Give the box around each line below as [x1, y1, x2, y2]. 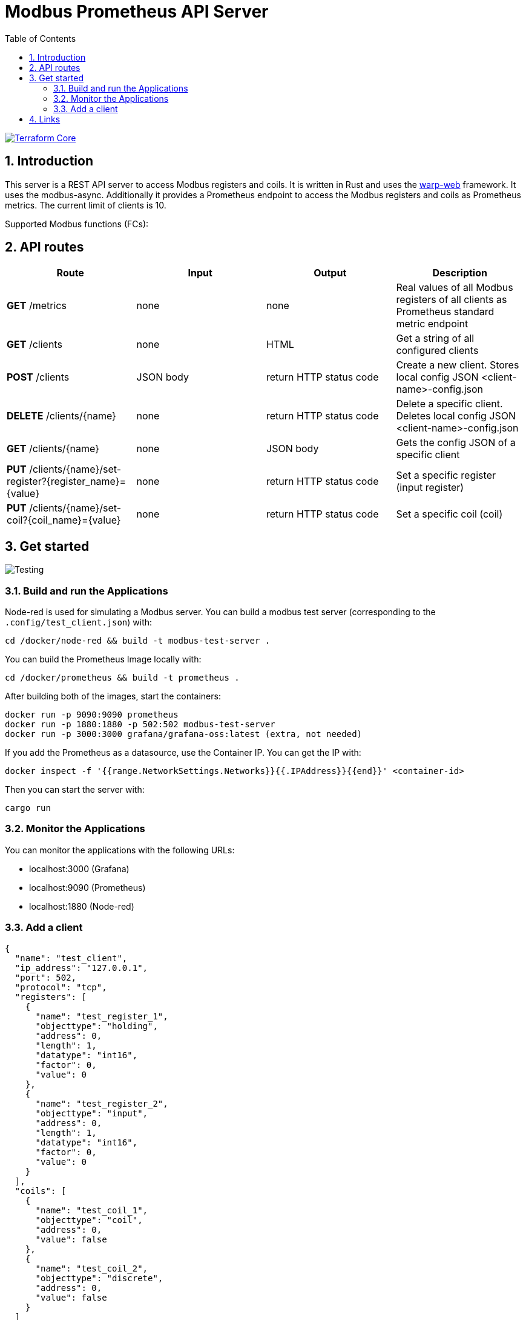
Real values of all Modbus [396, 281, 513, 294]
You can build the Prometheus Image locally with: [5, 654, 202, 665]
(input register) [396, 481, 464, 494]
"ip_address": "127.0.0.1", [15, 962, 148, 973]
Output [314, 267, 347, 279]
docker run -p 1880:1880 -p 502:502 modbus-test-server [5, 719, 275, 730]
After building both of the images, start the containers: [5, 691, 221, 702]
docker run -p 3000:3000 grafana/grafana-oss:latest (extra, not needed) [5, 729, 363, 739]
